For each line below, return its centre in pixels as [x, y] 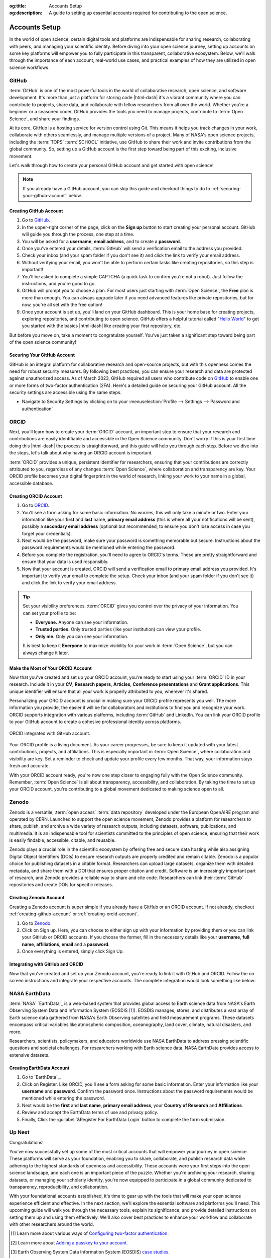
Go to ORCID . [36, 505]
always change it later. [46, 653]
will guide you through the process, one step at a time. [78, 234]
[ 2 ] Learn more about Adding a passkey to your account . [69, 1242]
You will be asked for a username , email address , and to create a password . [101, 241]
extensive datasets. [29, 1055]
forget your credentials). [47, 533]
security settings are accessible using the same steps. [65, 392]
